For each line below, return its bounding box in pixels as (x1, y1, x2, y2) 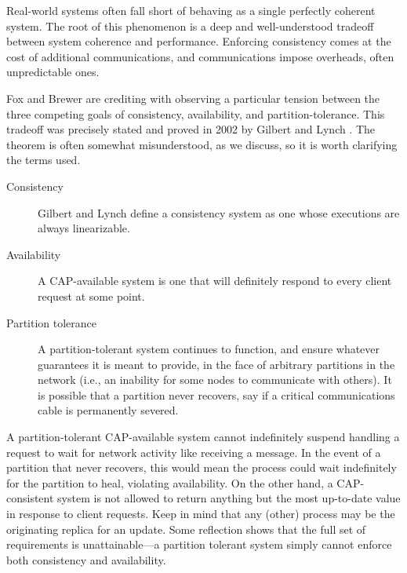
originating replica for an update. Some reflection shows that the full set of (6, 520, 366, 537)
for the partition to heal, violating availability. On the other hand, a (6, 474, 333, 491)
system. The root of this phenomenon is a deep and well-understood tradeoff (6, 17, 374, 34)
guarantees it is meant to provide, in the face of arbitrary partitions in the (38, 356, 395, 372)
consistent (6, 490, 54, 506)
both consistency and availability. (6, 551, 166, 568)
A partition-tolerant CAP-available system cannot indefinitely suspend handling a (6, 429, 400, 445)
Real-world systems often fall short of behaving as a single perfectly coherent (6, 2, 376, 18)
